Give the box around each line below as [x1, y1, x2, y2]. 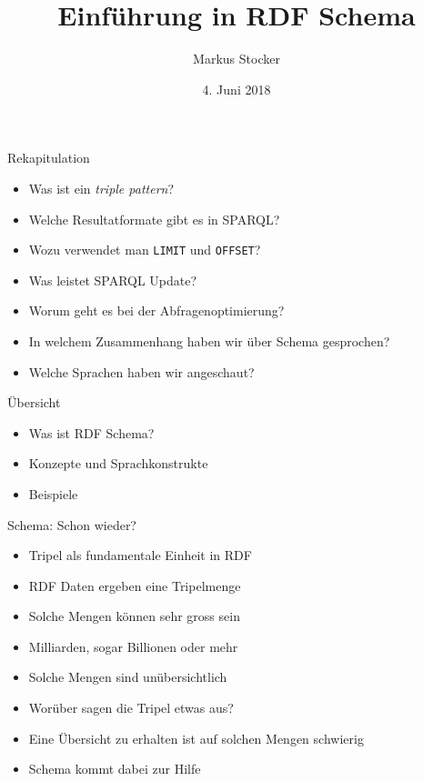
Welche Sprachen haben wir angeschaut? [28, 362, 255, 381]
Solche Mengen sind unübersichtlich [28, 667, 227, 686]
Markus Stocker [193, 49, 280, 68]
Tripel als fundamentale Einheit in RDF [28, 546, 252, 565]
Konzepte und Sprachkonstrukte [28, 454, 208, 473]
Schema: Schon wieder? [7, 515, 136, 534]
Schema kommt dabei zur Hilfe [28, 759, 201, 778]
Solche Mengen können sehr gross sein [28, 606, 240, 626]
